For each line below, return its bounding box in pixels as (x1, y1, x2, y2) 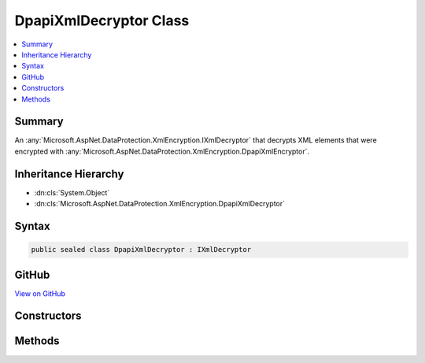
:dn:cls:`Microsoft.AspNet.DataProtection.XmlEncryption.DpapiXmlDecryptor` (34, 199, 286, 209)
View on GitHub (14, 288, 66, 298)
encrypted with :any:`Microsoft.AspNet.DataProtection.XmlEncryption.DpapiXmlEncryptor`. (14, 146, 310, 156)
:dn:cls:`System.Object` (34, 187, 110, 197)
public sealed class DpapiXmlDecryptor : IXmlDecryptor (31, 245, 252, 254)
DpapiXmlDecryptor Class (14, 12, 190, 29)
